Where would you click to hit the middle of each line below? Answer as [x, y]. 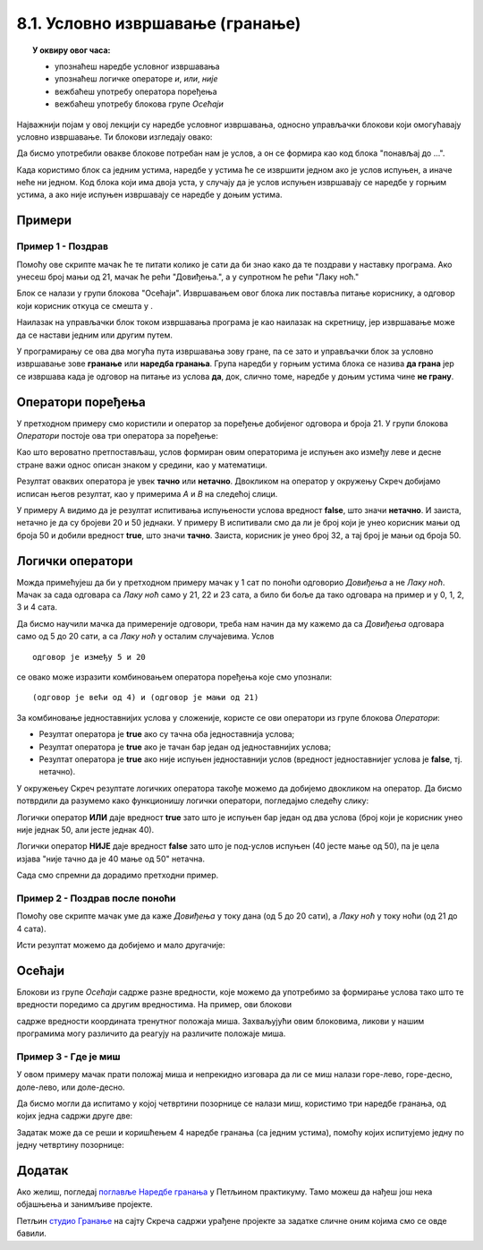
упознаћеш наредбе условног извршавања [137, 66]
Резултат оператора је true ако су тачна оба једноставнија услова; [167, 734]
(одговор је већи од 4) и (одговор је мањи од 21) [146, 698]
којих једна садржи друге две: [75, 1116]
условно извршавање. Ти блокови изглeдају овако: [114, 137]
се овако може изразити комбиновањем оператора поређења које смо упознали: [174, 677]
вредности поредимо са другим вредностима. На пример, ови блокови [154, 1005]
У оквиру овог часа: [72, 50]
